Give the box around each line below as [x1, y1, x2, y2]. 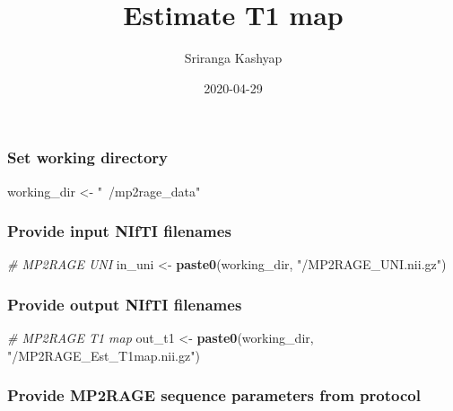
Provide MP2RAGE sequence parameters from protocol [7, 384, 421, 407]
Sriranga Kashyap [184, 48, 283, 67]
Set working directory [7, 146, 168, 169]
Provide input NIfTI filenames [7, 220, 231, 242]
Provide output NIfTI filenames [7, 293, 242, 315]
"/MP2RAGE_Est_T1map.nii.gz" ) [7, 345, 200, 364]
